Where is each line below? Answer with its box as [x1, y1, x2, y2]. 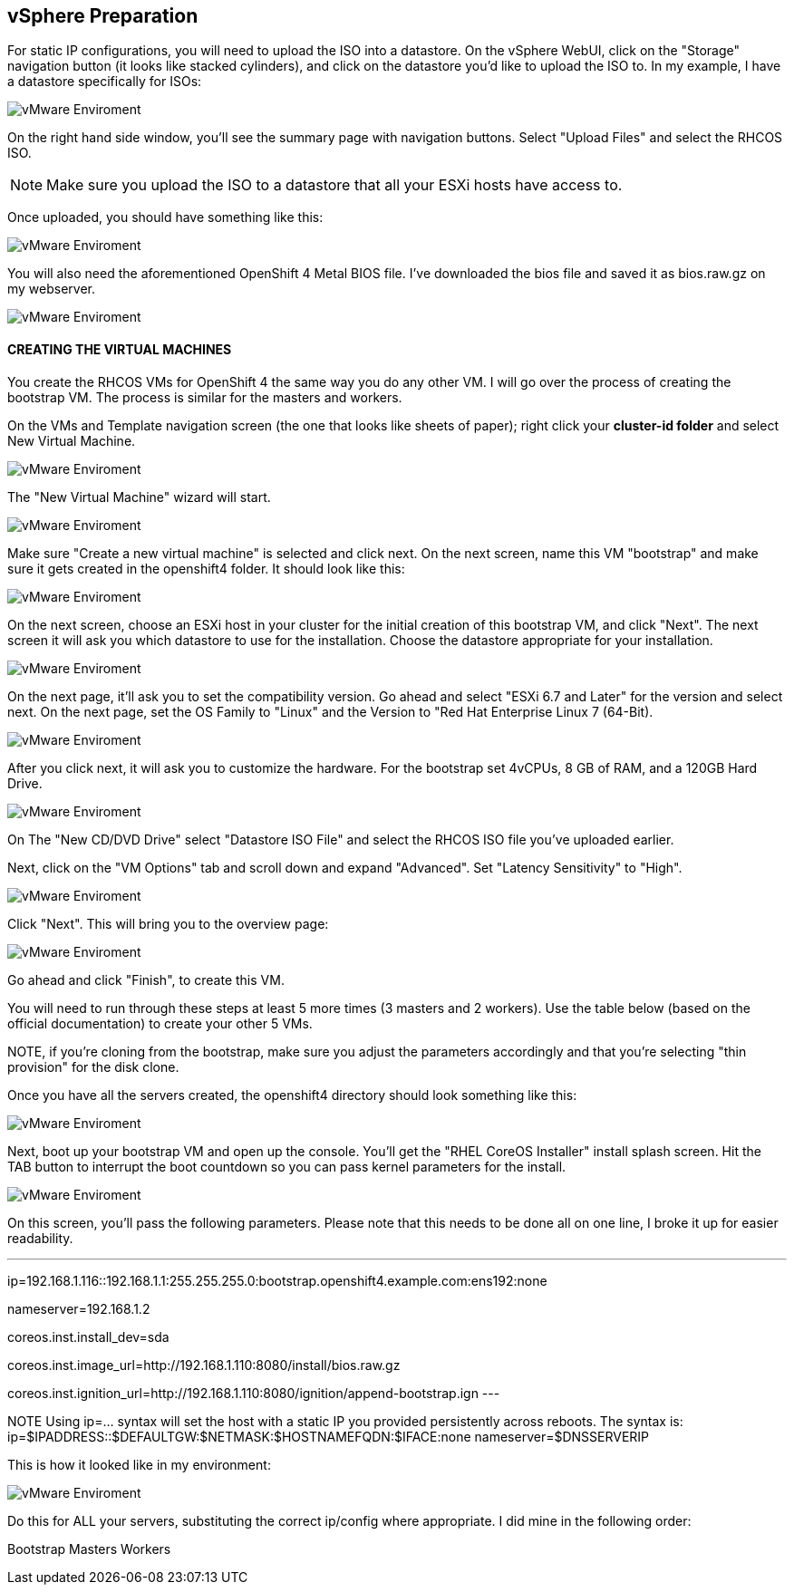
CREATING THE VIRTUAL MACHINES [7, 342, 232, 358]
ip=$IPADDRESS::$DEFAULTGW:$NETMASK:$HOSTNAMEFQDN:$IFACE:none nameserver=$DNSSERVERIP [7, 1428, 650, 1444]
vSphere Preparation [7, 5, 198, 27]
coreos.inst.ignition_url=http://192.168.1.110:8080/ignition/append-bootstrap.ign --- [7, 1385, 500, 1401]
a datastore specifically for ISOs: [7, 73, 202, 90]
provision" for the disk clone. [7, 1058, 179, 1075]
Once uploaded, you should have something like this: [7, 209, 324, 226]
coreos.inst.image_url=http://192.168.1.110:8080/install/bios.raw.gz [7, 1356, 401, 1373]
